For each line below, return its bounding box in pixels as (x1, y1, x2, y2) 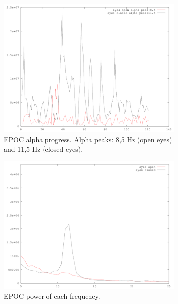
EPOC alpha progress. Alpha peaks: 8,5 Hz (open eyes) (4, 134, 172, 144)
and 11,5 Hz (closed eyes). (4, 144, 83, 154)
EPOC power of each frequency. (4, 291, 100, 301)
